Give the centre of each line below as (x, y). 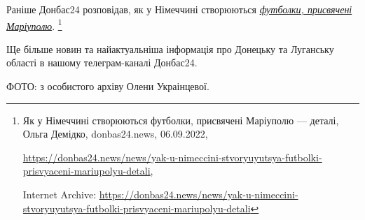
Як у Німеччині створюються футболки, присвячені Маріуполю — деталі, (181, 120)
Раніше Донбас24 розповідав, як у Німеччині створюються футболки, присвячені (179, 9)
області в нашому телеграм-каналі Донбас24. (102, 63)
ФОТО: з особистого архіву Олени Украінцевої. (108, 86)
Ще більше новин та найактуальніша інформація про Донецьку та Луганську (170, 49)
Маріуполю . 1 (34, 24)
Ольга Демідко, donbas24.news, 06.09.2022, (115, 134)
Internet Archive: (60, 194)
